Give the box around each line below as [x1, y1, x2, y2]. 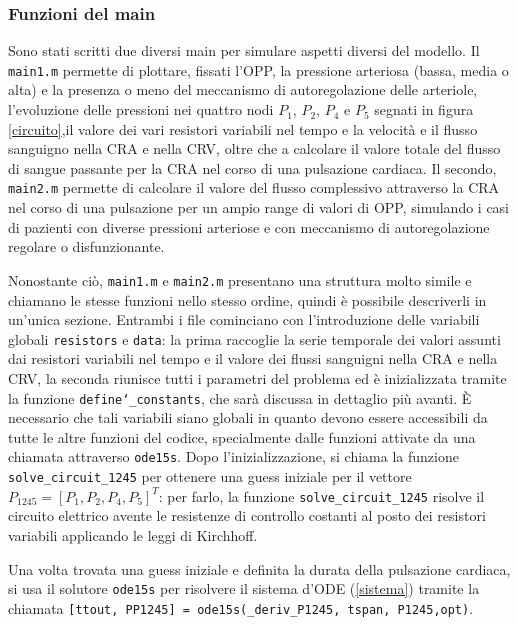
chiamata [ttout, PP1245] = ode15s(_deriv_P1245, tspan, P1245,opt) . [8, 597, 474, 618]
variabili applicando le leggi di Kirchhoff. [8, 524, 258, 545]
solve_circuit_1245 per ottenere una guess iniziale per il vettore [8, 466, 412, 487]
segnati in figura [374, 99, 474, 120]
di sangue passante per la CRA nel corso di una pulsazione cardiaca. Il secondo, [8, 157, 497, 178]
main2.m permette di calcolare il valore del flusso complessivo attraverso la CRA [8, 177, 500, 198]
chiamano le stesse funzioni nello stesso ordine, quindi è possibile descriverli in [8, 289, 487, 310]
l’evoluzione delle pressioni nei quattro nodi [8, 99, 274, 120]
